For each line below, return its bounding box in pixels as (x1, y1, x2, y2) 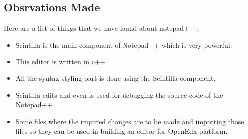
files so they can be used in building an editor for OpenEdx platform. (15, 126, 228, 136)
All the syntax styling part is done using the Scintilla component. (15, 72, 216, 83)
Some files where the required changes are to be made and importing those (15, 116, 244, 126)
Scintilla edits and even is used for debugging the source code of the (15, 89, 223, 100)
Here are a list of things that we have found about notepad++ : (4, 23, 199, 33)
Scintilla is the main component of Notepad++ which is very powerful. (15, 39, 232, 50)
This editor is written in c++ (15, 56, 106, 67)
